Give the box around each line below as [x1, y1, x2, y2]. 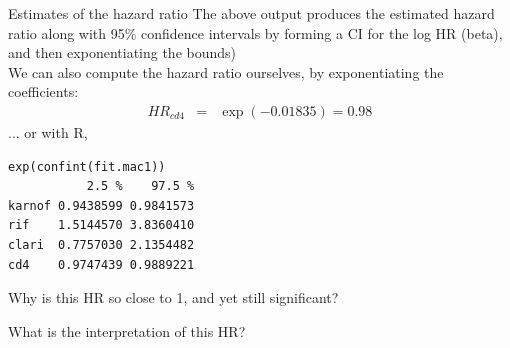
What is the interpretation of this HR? [8, 320, 246, 341]
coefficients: [8, 81, 79, 102]
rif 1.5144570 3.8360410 [8, 218, 195, 233]
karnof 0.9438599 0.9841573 [8, 198, 195, 213]
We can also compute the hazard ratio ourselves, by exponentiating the [8, 61, 444, 82]
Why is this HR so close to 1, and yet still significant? [8, 287, 339, 308]
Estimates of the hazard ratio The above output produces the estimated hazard [8, 3, 495, 23]
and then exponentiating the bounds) [8, 42, 237, 63]
